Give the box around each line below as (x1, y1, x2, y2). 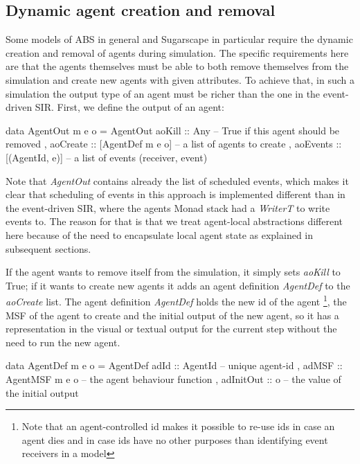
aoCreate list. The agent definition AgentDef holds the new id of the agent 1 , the (6, 292, 347, 308)
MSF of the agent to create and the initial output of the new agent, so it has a (6, 307, 339, 322)
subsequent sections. (6, 241, 91, 256)
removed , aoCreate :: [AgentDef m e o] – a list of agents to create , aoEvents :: (6, 136, 342, 151)
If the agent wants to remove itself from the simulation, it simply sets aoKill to (6, 265, 341, 279)
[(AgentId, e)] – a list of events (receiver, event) (6, 150, 208, 164)
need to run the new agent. (6, 334, 120, 349)
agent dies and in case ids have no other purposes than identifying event (21, 432, 328, 447)
